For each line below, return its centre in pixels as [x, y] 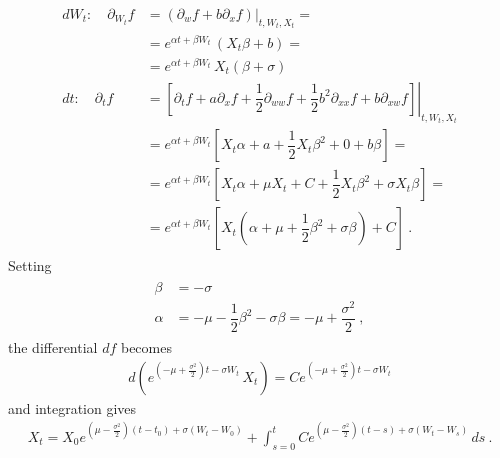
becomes [146, 347]
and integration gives [72, 407]
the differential [53, 347]
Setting [30, 265]
